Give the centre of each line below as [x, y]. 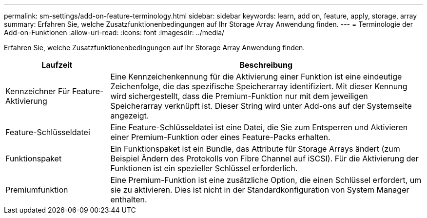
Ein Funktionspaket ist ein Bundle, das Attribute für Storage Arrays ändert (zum [255, 149]
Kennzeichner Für [38, 91]
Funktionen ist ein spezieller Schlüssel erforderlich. [204, 168]
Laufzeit [57, 65]
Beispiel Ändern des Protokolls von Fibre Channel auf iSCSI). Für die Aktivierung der [264, 159]
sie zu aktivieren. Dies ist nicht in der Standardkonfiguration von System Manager [260, 190]
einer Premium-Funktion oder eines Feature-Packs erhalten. [220, 137]
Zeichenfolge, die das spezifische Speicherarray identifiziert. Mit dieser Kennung [259, 86]
